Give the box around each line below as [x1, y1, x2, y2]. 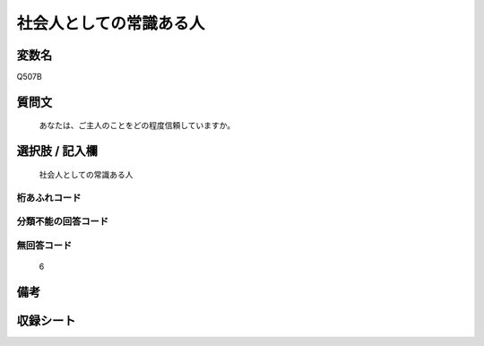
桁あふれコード [16, 191, 82, 203]
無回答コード [16, 238, 73, 251]
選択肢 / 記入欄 [16, 143, 99, 159]
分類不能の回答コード [16, 215, 109, 228]
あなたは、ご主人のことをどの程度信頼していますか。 [39, 120, 236, 131]
